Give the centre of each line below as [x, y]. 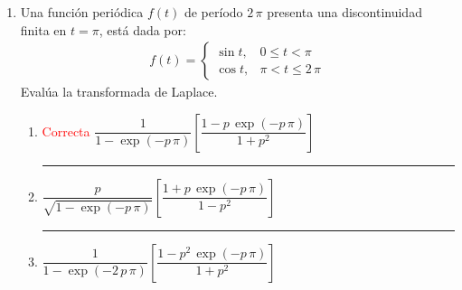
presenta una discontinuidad [344, 12]
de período [213, 12]
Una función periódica [82, 12]
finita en [43, 29]
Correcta [66, 131]
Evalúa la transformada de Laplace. [119, 92]
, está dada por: [142, 29]
